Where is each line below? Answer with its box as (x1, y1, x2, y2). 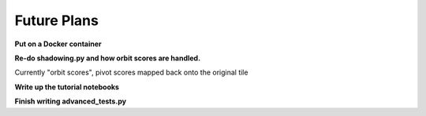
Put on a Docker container (14, 39, 102, 49)
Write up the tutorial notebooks (14, 82, 120, 92)
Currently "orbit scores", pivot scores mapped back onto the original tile (14, 67, 248, 78)
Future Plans (14, 12, 99, 29)
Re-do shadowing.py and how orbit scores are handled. (14, 53, 201, 63)
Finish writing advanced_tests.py (14, 96, 126, 106)
